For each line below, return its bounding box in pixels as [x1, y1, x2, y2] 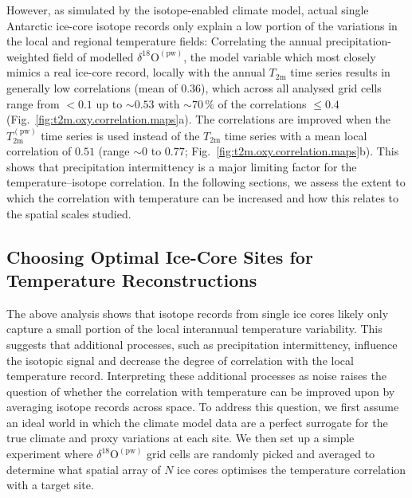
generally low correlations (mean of [6, 79, 178, 96]
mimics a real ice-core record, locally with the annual [6, 64, 265, 80]
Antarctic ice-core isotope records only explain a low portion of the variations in [6, 17, 398, 33]
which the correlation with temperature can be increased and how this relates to [6, 189, 398, 206]
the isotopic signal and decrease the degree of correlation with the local [6, 351, 354, 368]
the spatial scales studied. [6, 205, 131, 222]
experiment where [6, 445, 93, 462]
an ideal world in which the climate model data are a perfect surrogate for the [6, 414, 388, 430]
